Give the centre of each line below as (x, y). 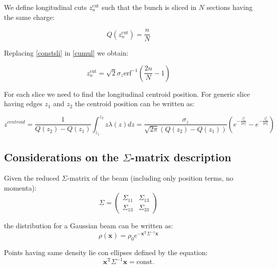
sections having (230, 7)
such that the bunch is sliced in (149, 7)
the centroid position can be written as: (135, 103)
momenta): (20, 187)
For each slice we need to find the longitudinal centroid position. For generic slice (127, 94)
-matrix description (181, 157)
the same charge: (29, 17)
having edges (23, 103)
